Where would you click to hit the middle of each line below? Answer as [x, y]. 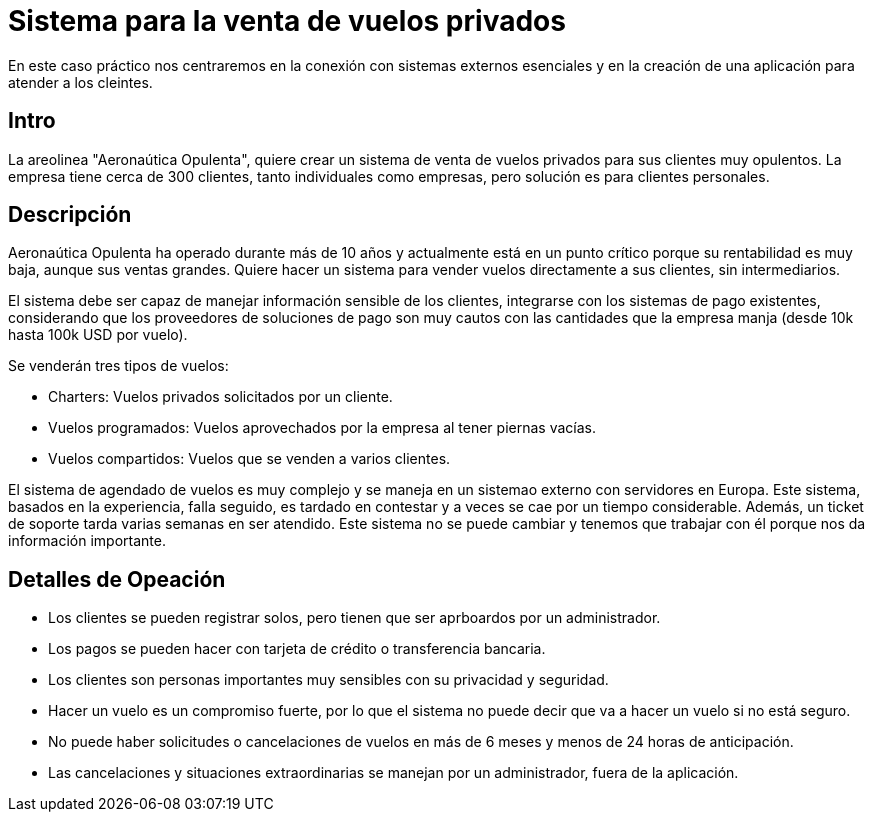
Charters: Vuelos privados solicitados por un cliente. [220, 397]
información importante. [87, 541]
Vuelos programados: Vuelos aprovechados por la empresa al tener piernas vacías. [322, 428]
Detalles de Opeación [117, 579]
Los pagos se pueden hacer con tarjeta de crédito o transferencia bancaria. [297, 649]
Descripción [70, 215]
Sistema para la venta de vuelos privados [287, 21]
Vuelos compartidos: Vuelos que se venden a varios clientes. [249, 459]
